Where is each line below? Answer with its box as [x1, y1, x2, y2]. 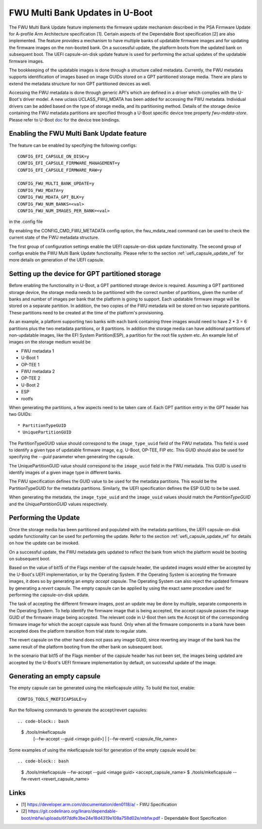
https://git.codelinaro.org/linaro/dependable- [28, 808, 118, 814]
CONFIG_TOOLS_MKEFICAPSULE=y [17, 696, 87, 702]
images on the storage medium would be [9, 339, 91, 345]
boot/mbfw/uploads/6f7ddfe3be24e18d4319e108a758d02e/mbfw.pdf [21, 815, 160, 821]
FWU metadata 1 [21, 348, 54, 354]
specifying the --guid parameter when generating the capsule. [9, 454, 134, 460]
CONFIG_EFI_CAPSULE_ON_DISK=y [17, 154, 90, 159]
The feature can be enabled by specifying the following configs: [9, 142, 137, 148]
